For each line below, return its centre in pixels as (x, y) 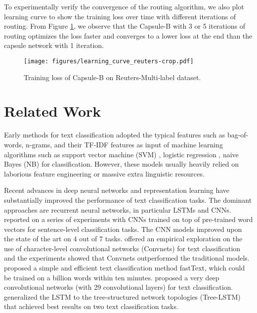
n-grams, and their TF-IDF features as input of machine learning (124, 144)
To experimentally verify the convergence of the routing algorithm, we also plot (124, 6)
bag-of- (238, 135)
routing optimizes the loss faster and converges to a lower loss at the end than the (128, 35)
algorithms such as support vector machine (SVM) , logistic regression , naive (121, 154)
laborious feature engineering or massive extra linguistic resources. (104, 173)
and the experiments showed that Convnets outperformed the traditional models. (127, 258)
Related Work (53, 111)
